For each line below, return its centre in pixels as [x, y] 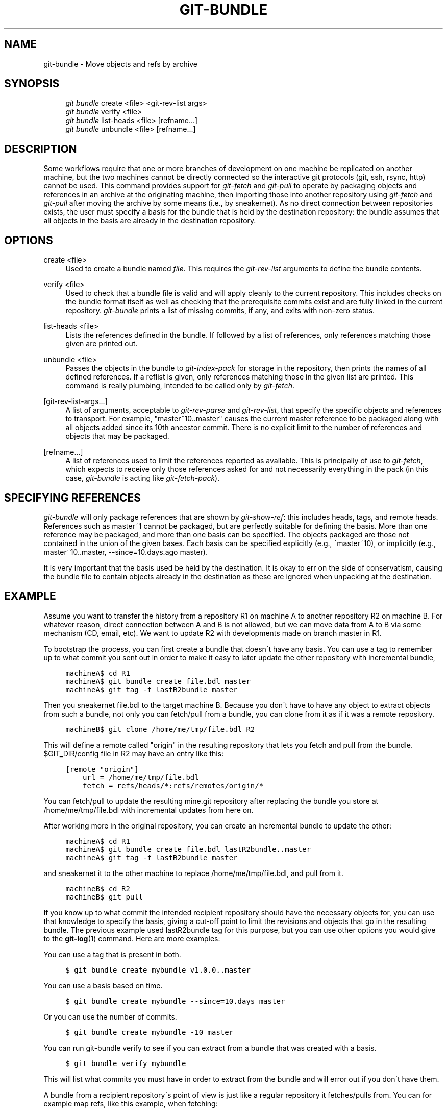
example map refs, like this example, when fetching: [131, 1103]
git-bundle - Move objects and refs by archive [120, 64]
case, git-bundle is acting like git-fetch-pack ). [143, 478]
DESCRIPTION [41, 149]
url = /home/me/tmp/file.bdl [141, 777]
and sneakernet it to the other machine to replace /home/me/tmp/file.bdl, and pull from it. [193, 873]
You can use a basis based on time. [103, 985]
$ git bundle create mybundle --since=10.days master [175, 1001]
